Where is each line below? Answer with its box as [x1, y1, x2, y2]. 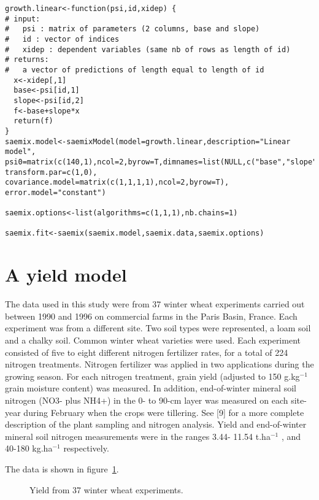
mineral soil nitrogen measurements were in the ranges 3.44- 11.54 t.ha [5, 429, 271, 442]
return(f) [13, 117, 53, 126]
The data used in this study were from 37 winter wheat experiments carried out [5, 298, 305, 310]
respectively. [63, 442, 109, 455]
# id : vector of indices [5, 34, 120, 44]
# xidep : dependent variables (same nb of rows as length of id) [5, 45, 291, 54]
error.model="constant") [5, 188, 106, 197]
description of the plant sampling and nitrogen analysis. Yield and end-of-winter [5, 418, 307, 431]
